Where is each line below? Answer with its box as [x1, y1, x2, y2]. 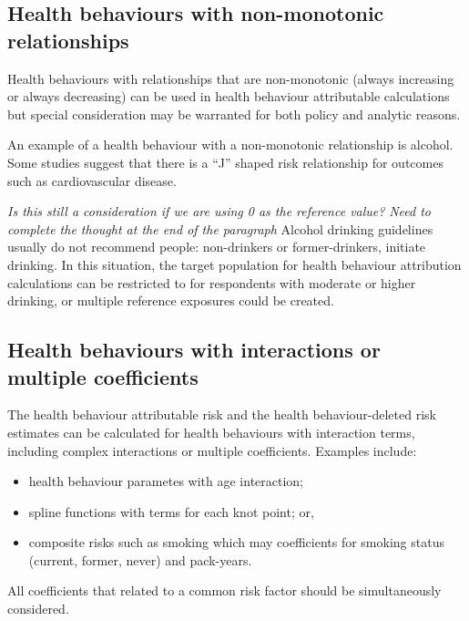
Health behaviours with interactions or [7, 336, 381, 364]
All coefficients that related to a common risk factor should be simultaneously [7, 581, 442, 600]
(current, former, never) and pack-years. [28, 550, 252, 569]
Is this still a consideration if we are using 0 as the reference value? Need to [7, 202, 431, 221]
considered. [7, 599, 69, 618]
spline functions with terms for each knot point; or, [28, 502, 314, 521]
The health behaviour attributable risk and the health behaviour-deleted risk [7, 405, 436, 424]
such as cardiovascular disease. [7, 171, 177, 190]
